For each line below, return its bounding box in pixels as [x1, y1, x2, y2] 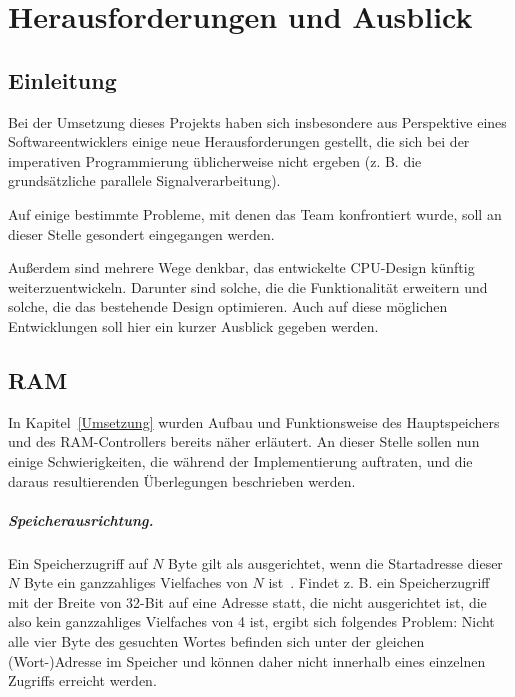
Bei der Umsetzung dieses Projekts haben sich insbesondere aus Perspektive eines [8, 111, 507, 132]
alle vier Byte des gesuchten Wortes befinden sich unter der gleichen [8, 631, 425, 652]
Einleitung [8, 64, 117, 95]
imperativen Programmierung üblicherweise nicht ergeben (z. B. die [8, 150, 422, 171]
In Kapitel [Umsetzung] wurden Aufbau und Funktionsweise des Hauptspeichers [8, 411, 500, 432]
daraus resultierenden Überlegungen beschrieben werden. [8, 470, 356, 491]
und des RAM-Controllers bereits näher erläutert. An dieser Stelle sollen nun [8, 431, 480, 452]
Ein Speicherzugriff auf [8, 552, 148, 573]
